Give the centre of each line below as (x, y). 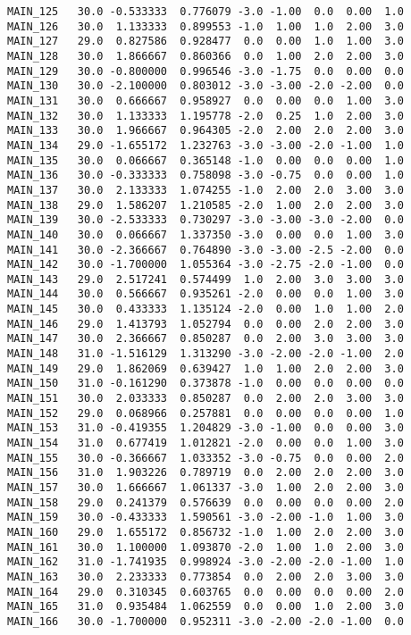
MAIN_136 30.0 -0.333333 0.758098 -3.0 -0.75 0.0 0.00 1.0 (205, 175)
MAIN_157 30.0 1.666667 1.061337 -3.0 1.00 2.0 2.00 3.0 (205, 488)
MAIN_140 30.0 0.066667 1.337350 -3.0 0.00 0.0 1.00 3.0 (205, 234)
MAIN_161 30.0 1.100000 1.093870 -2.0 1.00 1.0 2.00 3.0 (205, 547)
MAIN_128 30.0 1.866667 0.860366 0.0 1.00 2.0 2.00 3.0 (205, 56)
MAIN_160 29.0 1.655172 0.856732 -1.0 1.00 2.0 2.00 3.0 (205, 532)
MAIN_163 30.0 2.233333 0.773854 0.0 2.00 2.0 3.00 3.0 (205, 577)
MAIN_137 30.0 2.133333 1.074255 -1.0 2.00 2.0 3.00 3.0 (205, 190)
